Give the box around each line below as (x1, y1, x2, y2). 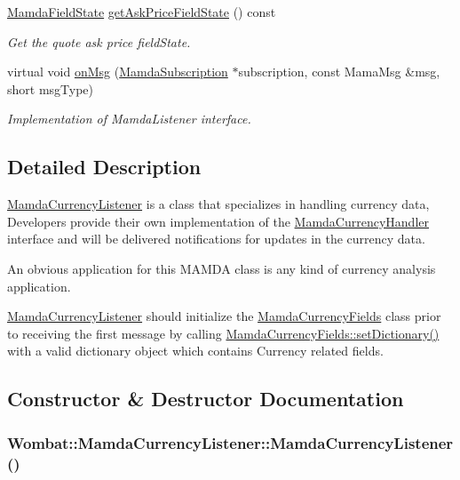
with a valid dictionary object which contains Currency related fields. (7, 341, 384, 360)
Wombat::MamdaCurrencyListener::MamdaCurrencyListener (7, 431, 454, 453)
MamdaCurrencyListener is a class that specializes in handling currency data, (7, 195, 430, 213)
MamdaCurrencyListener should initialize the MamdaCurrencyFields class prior (7, 307, 441, 325)
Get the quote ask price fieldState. (7, 32, 191, 51)
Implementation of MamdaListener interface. (7, 109, 251, 128)
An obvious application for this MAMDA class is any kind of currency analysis (7, 259, 436, 277)
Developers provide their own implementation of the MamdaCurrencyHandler (7, 212, 429, 230)
